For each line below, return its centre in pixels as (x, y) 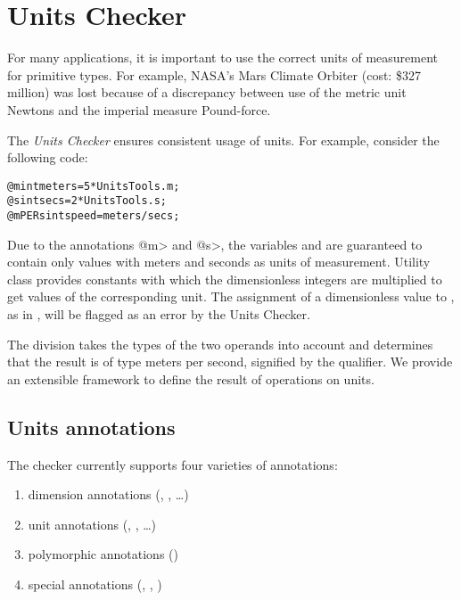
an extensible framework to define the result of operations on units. (191, 378)
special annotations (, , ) (95, 584)
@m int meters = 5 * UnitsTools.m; (94, 186)
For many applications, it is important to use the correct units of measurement (222, 58)
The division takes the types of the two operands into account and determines (220, 344)
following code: (48, 157)
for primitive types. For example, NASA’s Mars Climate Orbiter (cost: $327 (214, 74)
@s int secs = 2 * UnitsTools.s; (87, 201)
